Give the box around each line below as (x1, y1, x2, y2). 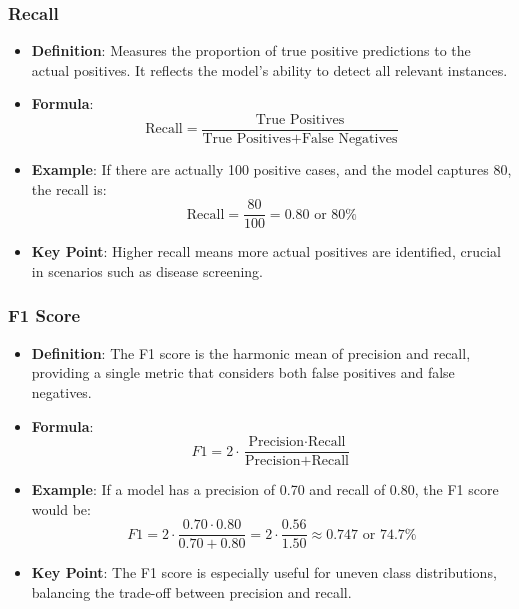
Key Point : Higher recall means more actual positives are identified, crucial (31, 241, 501, 262)
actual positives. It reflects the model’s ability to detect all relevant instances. (31, 59, 508, 80)
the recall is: (31, 178, 107, 199)
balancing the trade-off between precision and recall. (31, 582, 352, 602)
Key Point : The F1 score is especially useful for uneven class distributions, (31, 562, 497, 583)
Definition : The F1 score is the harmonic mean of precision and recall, (31, 342, 471, 363)
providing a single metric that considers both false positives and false (31, 362, 455, 383)
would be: (31, 498, 91, 519)
